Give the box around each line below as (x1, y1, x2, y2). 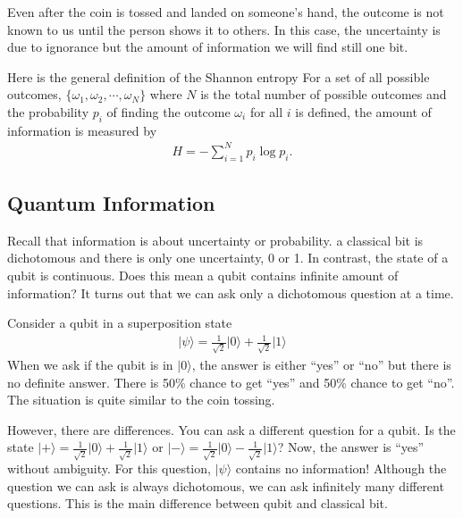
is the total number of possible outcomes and (200, 85, 447, 104)
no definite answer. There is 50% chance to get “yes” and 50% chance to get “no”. (7, 372, 455, 391)
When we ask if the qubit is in (7, 355, 173, 374)
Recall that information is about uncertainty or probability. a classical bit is (7, 230, 424, 249)
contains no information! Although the (235, 459, 447, 478)
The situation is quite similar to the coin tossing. (7, 390, 275, 409)
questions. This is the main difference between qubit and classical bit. (7, 494, 388, 513)
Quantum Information (7, 189, 215, 217)
